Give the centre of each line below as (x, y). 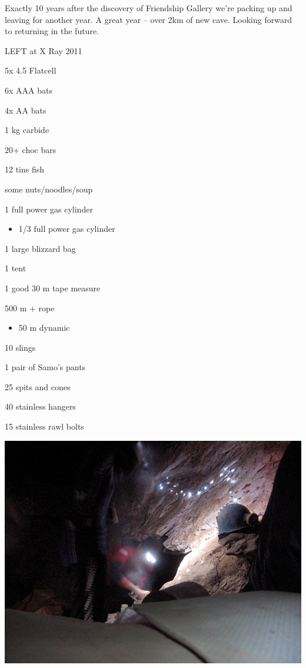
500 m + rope (30, 308)
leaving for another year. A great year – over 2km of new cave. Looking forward (149, 19)
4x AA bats (26, 110)
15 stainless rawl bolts (44, 426)
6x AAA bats (29, 90)
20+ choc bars (31, 149)
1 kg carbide (27, 130)
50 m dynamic (44, 328)
